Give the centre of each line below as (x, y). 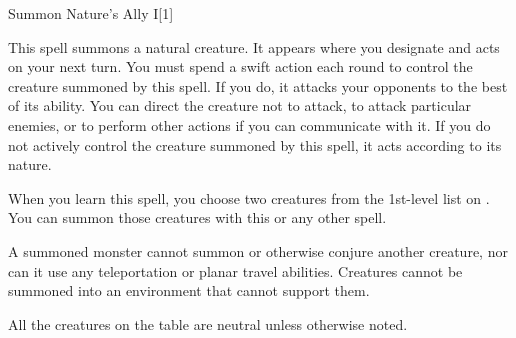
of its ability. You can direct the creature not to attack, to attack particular (240, 105)
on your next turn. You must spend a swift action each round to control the (240, 66)
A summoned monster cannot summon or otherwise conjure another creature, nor (258, 250)
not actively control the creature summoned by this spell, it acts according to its (255, 144)
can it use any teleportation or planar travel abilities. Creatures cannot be (235, 270)
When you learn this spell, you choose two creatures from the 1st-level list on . (249, 197)
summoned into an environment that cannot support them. (189, 290)
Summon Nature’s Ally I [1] (91, 13)
